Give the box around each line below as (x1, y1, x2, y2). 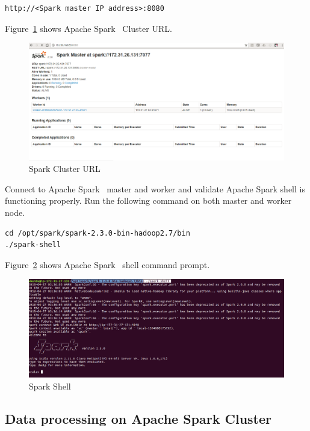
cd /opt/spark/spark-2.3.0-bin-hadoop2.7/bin (5, 228, 190, 237)
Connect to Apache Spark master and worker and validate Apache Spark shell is (5, 182, 305, 195)
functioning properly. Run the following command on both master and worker (5, 194, 292, 207)
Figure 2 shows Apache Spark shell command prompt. (5, 258, 210, 271)
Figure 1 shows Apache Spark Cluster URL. (5, 22, 172, 34)
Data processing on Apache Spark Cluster (5, 409, 272, 427)
